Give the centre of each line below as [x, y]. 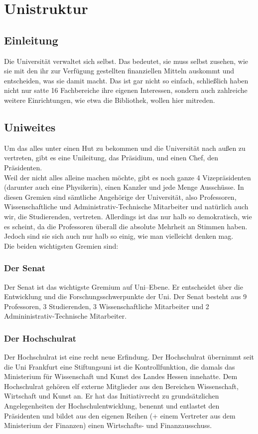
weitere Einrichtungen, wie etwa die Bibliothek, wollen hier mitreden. [110, 100]
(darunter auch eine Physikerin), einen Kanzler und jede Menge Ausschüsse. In [124, 187]
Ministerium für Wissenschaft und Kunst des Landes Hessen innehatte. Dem [121, 376]
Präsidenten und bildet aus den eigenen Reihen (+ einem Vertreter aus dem [120, 415]
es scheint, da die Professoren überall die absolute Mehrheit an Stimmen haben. [126, 226]
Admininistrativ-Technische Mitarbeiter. [65, 316]
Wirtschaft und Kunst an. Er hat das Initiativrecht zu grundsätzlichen [112, 396]
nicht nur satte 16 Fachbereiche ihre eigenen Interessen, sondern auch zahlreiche [126, 90]
